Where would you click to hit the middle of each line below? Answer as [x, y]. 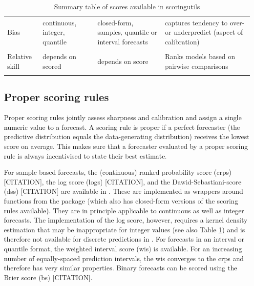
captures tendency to [196, 22]
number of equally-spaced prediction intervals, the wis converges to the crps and [124, 258]
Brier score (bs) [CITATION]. [48, 277]
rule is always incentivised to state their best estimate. [85, 155]
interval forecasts [123, 42]
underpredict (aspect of [208, 32]
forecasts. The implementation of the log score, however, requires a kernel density [126, 220]
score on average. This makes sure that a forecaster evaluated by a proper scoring [126, 146]
